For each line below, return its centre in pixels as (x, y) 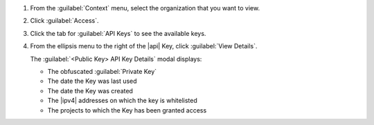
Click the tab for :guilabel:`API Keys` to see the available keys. (118, 33)
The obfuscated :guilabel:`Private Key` (102, 71)
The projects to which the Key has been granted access (127, 110)
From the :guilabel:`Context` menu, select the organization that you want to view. (145, 8)
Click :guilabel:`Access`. (64, 21)
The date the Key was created (90, 90)
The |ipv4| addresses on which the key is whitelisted (122, 101)
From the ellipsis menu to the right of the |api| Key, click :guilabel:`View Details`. (144, 46)
